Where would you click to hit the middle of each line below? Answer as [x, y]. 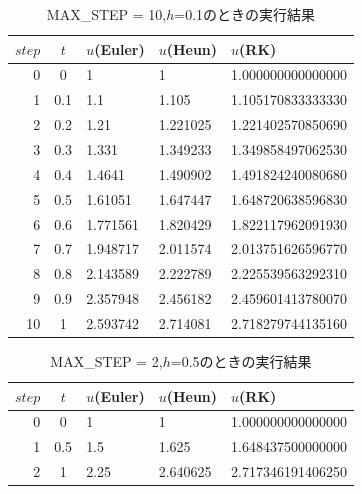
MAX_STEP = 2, [106, 360]
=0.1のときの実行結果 [245, 14]
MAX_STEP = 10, [106, 14]
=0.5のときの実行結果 [241, 360]
